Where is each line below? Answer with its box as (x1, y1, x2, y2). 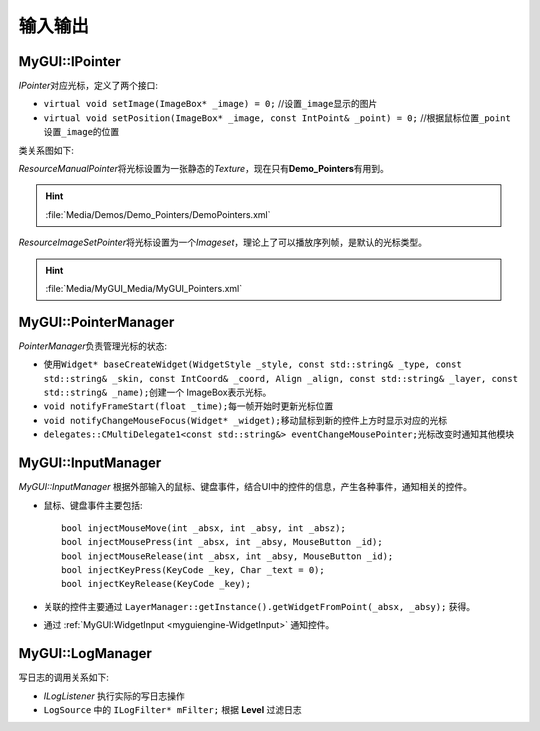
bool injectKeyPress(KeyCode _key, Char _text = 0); (61, 565, 325, 576)
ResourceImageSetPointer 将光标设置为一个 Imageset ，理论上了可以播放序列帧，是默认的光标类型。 (18, 236, 427, 249)
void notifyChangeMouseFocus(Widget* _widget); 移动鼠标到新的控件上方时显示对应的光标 (43, 414, 448, 426)
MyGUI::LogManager (18, 645, 152, 662)
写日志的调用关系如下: (18, 671, 110, 684)
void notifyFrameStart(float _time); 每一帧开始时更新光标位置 (43, 400, 334, 412)
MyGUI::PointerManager (18, 313, 175, 330)
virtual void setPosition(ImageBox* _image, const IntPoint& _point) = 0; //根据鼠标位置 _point (43, 111, 512, 124)
